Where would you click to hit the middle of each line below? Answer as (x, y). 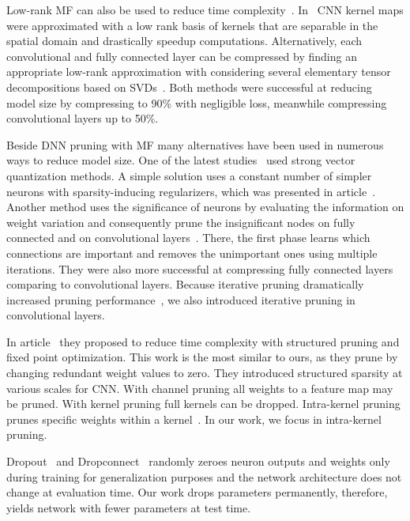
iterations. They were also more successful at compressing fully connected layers (200, 268)
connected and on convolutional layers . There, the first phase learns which (188, 238)
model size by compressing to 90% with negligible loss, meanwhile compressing (197, 102)
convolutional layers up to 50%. (83, 118)
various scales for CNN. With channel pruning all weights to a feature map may (200, 388)
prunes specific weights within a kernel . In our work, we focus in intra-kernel (194, 419)
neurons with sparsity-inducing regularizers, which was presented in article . (191, 191)
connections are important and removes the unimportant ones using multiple (192, 253)
